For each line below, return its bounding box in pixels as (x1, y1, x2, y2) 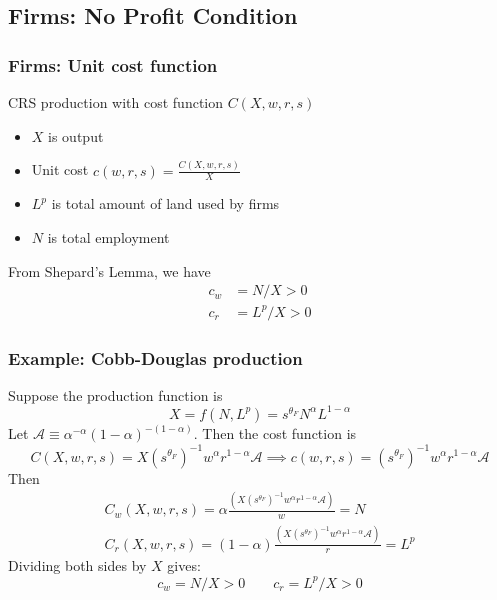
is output (48, 125, 104, 146)
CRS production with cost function (8, 92, 224, 112)
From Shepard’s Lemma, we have (8, 260, 211, 281)
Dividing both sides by (8, 555, 147, 576)
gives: (167, 555, 201, 576)
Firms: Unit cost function (8, 52, 218, 77)
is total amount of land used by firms (51, 193, 280, 214)
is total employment (47, 226, 170, 247)
